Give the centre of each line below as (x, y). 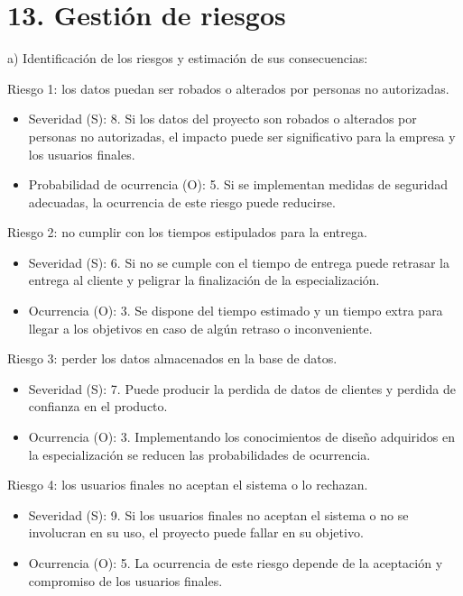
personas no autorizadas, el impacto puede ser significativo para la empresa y (242, 136)
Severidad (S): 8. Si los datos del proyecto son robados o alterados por (222, 119)
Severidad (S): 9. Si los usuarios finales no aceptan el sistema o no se (218, 514)
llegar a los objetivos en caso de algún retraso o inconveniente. (200, 328)
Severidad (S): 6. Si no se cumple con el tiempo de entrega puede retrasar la (239, 262)
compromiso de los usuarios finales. (125, 580)
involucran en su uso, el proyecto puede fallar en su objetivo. (196, 532)
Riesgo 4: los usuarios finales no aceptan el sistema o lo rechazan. (188, 485)
